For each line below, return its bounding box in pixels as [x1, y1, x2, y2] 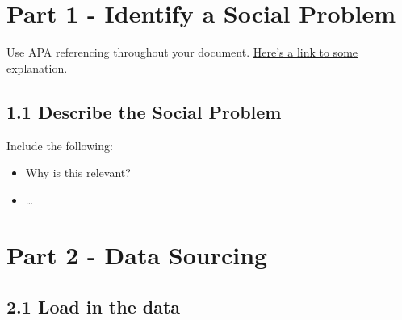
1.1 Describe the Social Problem [6, 99, 282, 124]
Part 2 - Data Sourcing [6, 238, 268, 272]
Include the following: [6, 137, 113, 154]
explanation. [6, 59, 68, 76]
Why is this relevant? [25, 164, 131, 181]
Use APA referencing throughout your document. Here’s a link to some [6, 44, 358, 61]
